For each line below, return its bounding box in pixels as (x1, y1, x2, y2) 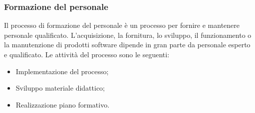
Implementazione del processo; (15, 66, 109, 76)
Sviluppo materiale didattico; (15, 83, 105, 93)
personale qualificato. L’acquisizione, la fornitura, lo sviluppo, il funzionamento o (4, 29, 252, 40)
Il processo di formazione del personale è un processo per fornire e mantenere (4, 20, 240, 30)
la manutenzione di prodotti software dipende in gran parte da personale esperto (4, 39, 251, 50)
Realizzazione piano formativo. (15, 99, 110, 110)
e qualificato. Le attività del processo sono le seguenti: (4, 49, 170, 59)
